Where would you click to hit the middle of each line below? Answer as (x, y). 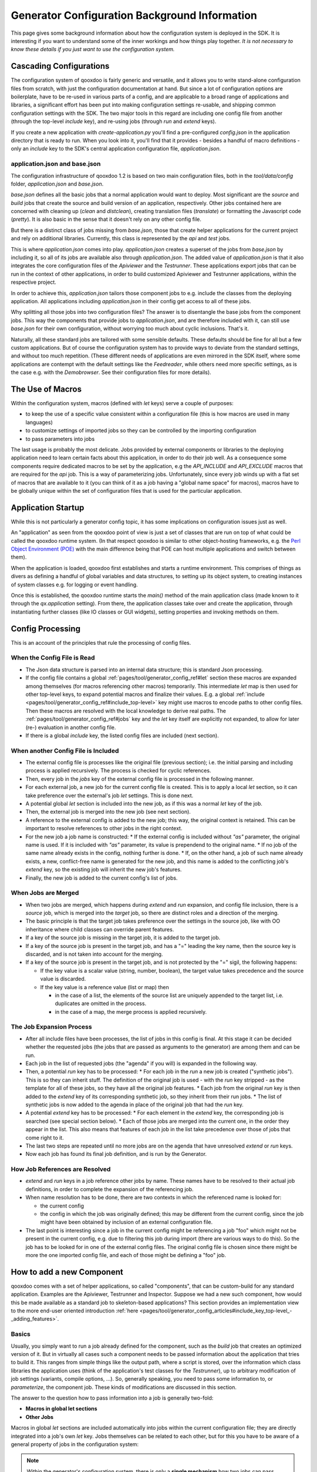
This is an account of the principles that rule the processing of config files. (101, 642)
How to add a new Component (67, 1272)
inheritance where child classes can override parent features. (100, 929)
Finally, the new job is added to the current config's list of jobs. (102, 878)
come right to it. (45, 1138)
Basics (21, 1334)
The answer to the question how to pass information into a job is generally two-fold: (112, 1398)
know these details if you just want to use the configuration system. (93, 49)
